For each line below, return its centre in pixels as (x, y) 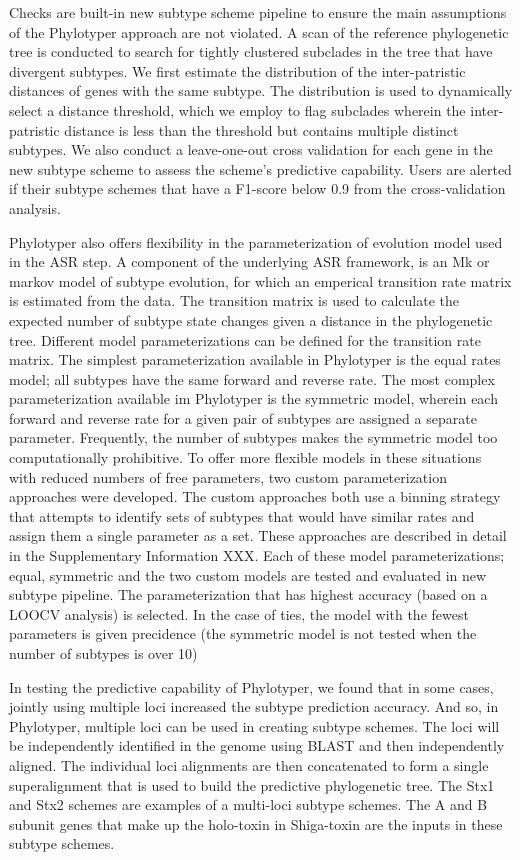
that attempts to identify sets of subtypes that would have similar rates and (242, 515)
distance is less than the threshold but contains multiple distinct (261, 129)
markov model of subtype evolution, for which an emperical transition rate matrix (260, 280)
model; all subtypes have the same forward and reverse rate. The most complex (252, 378)
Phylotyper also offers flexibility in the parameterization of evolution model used (256, 241)
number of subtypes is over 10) (103, 653)
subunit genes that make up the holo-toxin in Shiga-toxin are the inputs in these (256, 823)
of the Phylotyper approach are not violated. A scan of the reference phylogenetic (259, 31)
